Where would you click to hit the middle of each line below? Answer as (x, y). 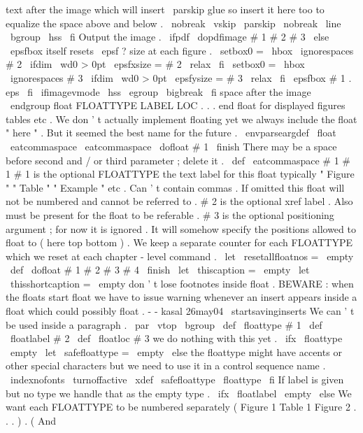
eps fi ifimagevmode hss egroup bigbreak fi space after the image (158, 91)
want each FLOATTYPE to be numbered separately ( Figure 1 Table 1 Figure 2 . (181, 407)
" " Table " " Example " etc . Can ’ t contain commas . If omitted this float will (175, 187)
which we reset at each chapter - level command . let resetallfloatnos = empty (180, 256)
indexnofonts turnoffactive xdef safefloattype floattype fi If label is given (177, 379)
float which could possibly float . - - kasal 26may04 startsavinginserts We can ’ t (180, 311)
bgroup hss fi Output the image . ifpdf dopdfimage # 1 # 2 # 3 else (170, 37)
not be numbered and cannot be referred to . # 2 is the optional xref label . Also (179, 201)
